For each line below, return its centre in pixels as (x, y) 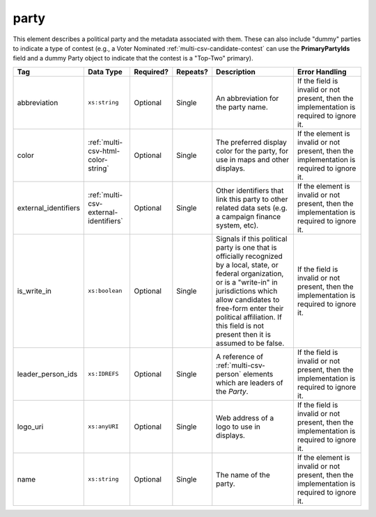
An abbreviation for (248, 98)
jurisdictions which (247, 291)
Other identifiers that (250, 190)
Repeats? (192, 72)
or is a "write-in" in (247, 282)
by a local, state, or (247, 264)
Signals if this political (252, 239)
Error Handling (322, 72)
